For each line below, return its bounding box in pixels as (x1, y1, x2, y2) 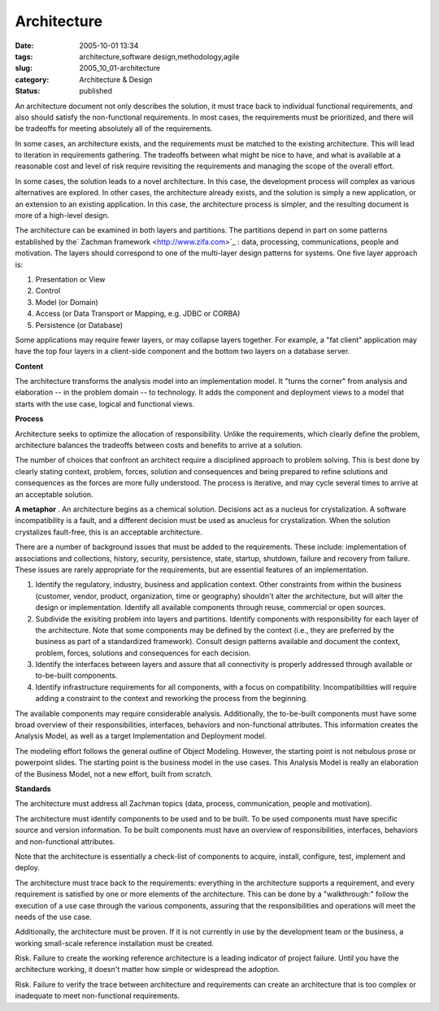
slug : (15, 63, 33, 73)
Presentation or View (35, 274, 106, 284)
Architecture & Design (79, 74, 153, 85)
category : (15, 74, 50, 85)
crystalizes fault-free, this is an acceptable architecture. (15, 527, 202, 537)
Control (35, 285, 61, 296)
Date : (15, 41, 34, 50)
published (79, 86, 113, 96)
